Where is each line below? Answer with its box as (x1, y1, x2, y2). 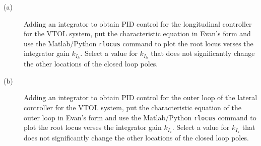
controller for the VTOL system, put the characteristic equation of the (24, 102, 241, 113)
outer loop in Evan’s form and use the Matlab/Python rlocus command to (24, 112, 256, 122)
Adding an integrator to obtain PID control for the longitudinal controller (24, 18, 252, 29)
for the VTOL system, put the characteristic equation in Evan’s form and (24, 28, 251, 39)
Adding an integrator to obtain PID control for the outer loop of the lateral (24, 92, 257, 103)
